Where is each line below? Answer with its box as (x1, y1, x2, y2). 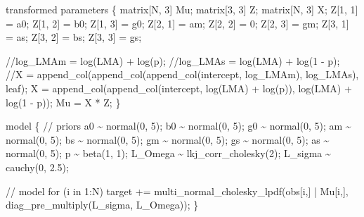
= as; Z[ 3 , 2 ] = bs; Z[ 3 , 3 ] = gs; (6, 30, 142, 44)
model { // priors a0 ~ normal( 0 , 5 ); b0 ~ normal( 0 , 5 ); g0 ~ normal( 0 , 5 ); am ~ (6, 118, 351, 133)
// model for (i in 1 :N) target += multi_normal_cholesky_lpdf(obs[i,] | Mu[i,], (6, 183, 349, 198)
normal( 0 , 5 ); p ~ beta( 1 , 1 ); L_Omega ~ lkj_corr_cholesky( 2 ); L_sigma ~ (6, 146, 331, 161)
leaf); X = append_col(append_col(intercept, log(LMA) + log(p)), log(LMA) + (6, 80, 352, 95)
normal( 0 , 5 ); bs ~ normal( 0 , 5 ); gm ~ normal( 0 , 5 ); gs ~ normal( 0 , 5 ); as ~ (6, 132, 330, 147)
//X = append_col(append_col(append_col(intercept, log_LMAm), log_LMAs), (6, 67, 359, 82)
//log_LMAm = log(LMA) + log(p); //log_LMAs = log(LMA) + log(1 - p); (6, 53, 340, 68)
